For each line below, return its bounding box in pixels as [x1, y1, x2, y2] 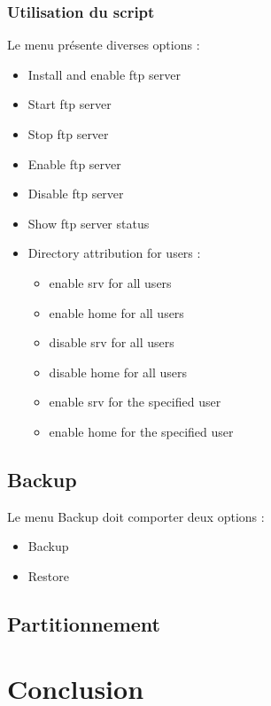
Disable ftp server [27, 184, 124, 203]
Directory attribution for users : [27, 244, 201, 262]
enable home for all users [49, 303, 184, 322]
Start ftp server [27, 95, 112, 113]
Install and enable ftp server [27, 65, 181, 83]
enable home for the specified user [49, 422, 234, 440]
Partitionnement [7, 609, 160, 637]
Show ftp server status [27, 213, 150, 232]
